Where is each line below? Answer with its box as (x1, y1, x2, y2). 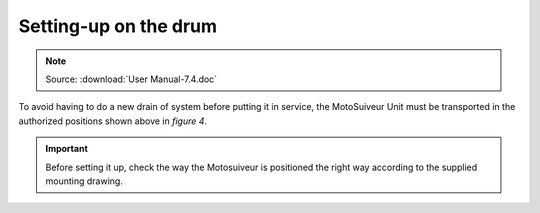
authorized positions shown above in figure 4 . (18, 115, 208, 127)
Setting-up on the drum (18, 15, 218, 37)
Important (45, 143, 89, 155)
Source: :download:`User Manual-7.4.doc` (45, 73, 218, 85)
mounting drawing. (45, 175, 124, 187)
